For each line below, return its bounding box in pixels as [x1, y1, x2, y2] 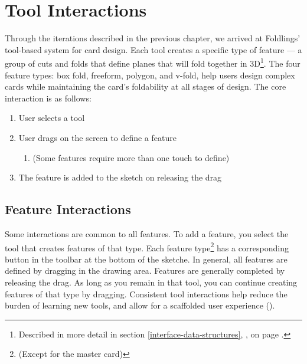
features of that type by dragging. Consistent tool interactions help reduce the [5, 287, 288, 300]
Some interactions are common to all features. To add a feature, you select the [5, 227, 289, 240]
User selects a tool [18, 112, 85, 124]
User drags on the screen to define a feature [18, 131, 177, 143]
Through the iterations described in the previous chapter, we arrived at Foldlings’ [5, 32, 301, 44]
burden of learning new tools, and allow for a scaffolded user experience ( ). [5, 299, 275, 311]
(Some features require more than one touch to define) [32, 151, 230, 163]
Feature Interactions [5, 200, 131, 218]
